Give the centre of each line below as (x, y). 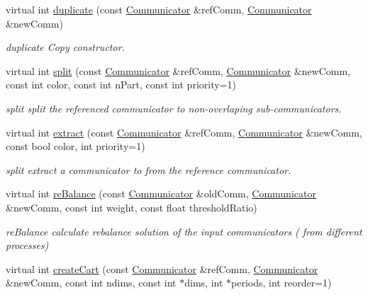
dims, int (204, 283)
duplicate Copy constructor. (65, 47)
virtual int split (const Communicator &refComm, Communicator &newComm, (178, 70)
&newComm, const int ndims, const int (91, 283)
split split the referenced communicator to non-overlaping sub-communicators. (174, 108)
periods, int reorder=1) (281, 283)
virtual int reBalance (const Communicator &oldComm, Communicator (161, 193)
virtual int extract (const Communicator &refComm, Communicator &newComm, (184, 132)
